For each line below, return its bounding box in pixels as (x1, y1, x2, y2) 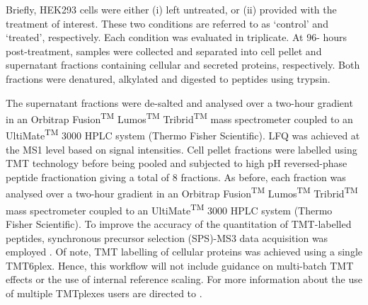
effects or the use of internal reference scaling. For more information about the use (6, 272, 362, 287)
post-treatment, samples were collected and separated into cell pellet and (6, 43, 322, 58)
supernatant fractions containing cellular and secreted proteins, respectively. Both (6, 57, 360, 72)
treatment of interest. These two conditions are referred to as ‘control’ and (6, 16, 328, 30)
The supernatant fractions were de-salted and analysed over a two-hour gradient (6, 95, 353, 110)
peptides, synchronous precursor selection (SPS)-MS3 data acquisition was (6, 230, 328, 245)
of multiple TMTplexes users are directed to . (6, 285, 202, 300)
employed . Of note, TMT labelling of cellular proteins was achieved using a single (6, 244, 362, 259)
